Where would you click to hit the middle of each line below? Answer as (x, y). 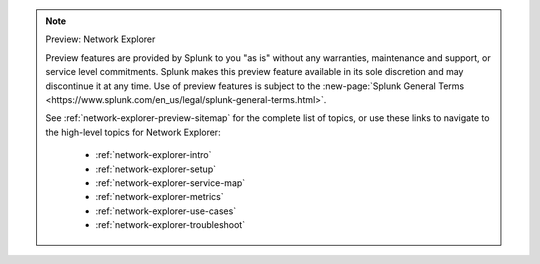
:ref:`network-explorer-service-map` (170, 182)
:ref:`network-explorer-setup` (156, 169)
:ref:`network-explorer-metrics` (159, 197)
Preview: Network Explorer (100, 39)
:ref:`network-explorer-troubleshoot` (170, 225)
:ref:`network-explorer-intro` (153, 155)
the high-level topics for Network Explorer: (133, 132)
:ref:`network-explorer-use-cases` (166, 211)
